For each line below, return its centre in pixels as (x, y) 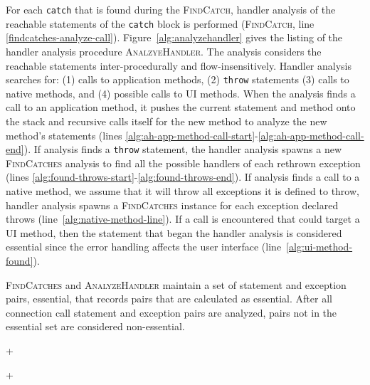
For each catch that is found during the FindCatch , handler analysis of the (171, 9)
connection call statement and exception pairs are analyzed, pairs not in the (171, 312)
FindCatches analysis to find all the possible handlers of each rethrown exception (183, 163)
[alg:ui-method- (319, 247)
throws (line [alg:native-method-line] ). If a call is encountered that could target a (183, 219)
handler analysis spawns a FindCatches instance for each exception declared (172, 205)
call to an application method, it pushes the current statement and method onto (181, 107)
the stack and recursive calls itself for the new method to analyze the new (166, 121)
